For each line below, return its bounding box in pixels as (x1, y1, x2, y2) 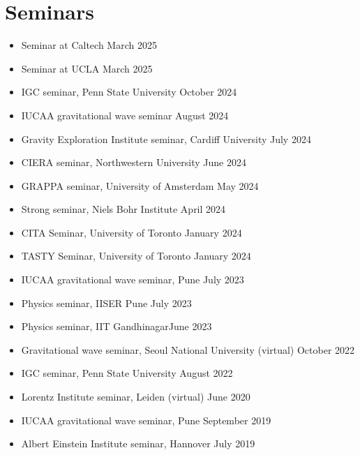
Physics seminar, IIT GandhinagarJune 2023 (21, 319, 212, 334)
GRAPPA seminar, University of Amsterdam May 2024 (21, 178, 259, 193)
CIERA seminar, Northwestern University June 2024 (21, 155, 246, 170)
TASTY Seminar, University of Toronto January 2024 (21, 248, 251, 263)
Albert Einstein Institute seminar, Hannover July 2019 (21, 436, 255, 451)
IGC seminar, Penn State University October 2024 (21, 84, 237, 99)
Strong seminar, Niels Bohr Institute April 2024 (21, 202, 226, 216)
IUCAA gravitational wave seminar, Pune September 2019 (21, 412, 271, 427)
